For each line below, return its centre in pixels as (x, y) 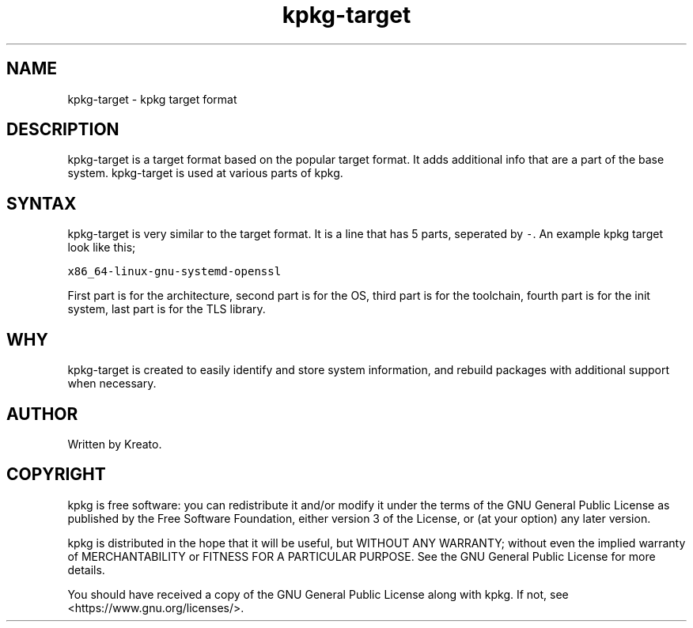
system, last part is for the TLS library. (167, 309)
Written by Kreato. (115, 444)
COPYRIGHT (56, 475)
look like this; (102, 248)
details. (86, 569)
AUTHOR (42, 414)
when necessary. (112, 384)
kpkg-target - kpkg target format (152, 99)
